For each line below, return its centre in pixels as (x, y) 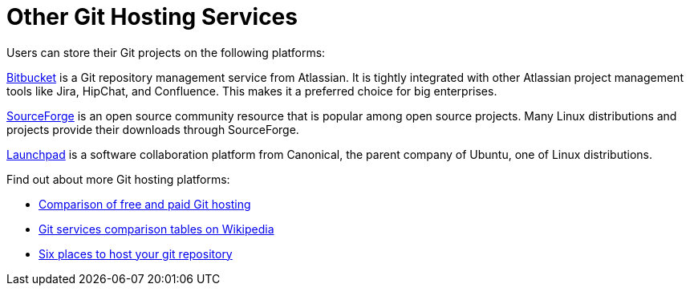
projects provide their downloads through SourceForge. (153, 129)
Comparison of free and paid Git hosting (145, 204)
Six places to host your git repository (136, 253)
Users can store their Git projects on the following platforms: (166, 52)
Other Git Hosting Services (152, 17)
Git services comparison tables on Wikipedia (156, 229)
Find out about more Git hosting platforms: (118, 179)
